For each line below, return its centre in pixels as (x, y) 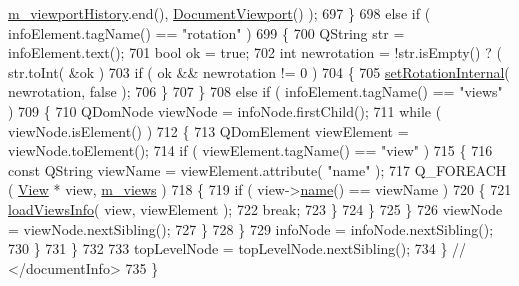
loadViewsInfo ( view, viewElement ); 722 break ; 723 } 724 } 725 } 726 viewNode (255, 208)
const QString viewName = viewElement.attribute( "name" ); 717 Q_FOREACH (257, 169)
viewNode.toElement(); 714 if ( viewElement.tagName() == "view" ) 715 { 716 (250, 150)
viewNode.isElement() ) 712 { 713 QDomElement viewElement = (208, 130)
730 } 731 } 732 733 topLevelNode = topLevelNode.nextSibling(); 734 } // (237, 248)
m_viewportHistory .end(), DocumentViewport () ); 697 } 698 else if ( (219, 13)
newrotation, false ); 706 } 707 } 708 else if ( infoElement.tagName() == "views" (255, 91)
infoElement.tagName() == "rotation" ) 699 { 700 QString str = (206, 32)
